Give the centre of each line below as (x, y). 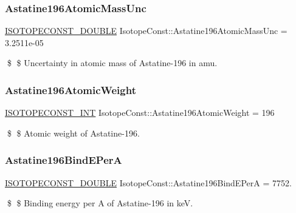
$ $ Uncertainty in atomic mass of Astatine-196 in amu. (112, 63)
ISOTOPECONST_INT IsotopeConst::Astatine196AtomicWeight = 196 (140, 113)
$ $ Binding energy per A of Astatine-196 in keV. (100, 203)
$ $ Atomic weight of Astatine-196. (73, 133)
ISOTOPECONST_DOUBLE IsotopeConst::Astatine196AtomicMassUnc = (146, 31)
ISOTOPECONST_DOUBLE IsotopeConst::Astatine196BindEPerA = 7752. (148, 182)
